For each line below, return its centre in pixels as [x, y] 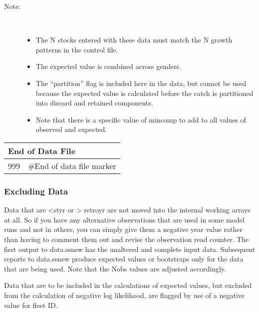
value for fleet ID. [31, 305]
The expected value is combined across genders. [109, 66]
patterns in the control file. [77, 49]
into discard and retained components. [94, 103]
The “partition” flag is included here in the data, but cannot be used [141, 83]
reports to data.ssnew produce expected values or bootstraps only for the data [124, 259]
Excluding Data [36, 191]
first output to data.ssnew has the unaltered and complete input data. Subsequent [129, 249]
